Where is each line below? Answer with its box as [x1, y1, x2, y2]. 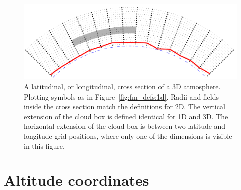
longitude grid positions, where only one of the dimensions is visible [24, 130, 232, 141]
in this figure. [24, 140, 65, 151]
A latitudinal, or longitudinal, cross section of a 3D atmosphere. [24, 81, 221, 91]
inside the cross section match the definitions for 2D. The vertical [24, 101, 225, 112]
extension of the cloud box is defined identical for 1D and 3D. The [24, 111, 228, 121]
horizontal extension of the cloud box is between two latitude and [24, 121, 226, 131]
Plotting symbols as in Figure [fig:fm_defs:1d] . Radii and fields [24, 91, 219, 102]
